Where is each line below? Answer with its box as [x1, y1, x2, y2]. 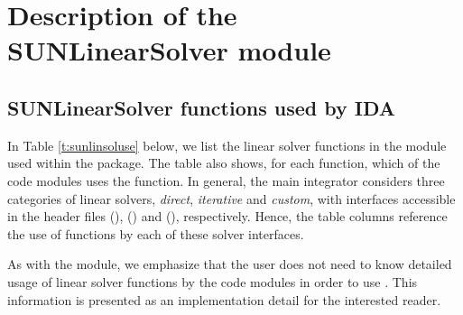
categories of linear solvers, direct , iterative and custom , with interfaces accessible [7, 189, 456, 208]
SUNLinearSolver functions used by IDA [7, 93, 396, 121]
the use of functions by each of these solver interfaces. [7, 224, 304, 243]
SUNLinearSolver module [7, 32, 331, 69]
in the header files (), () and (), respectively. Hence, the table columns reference [7, 207, 448, 226]
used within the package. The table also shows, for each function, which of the [7, 153, 440, 172]
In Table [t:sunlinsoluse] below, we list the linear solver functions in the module [7, 135, 447, 154]
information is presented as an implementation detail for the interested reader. [7, 290, 441, 309]
